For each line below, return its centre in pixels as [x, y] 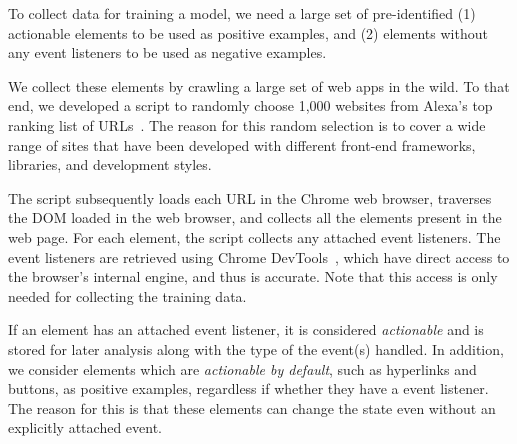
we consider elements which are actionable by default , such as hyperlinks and [242, 368]
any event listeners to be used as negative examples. [167, 52]
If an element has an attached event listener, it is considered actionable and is [246, 329]
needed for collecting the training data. [127, 295]
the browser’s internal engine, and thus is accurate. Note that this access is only [253, 276]
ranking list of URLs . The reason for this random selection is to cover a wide [247, 124]
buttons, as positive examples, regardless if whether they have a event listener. [248, 388]
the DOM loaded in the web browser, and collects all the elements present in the [255, 217]
